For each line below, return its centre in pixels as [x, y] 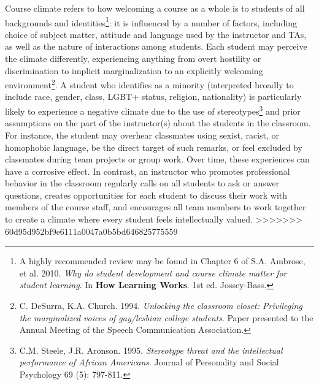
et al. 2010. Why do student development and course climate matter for [153, 273]
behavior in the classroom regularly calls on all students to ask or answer [142, 183]
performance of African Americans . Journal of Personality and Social [149, 362]
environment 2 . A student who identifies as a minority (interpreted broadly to [149, 84]
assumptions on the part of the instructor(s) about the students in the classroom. [158, 123]
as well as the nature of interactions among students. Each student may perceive [156, 46]
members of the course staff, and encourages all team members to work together [156, 207]
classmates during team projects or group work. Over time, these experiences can [157, 159]
